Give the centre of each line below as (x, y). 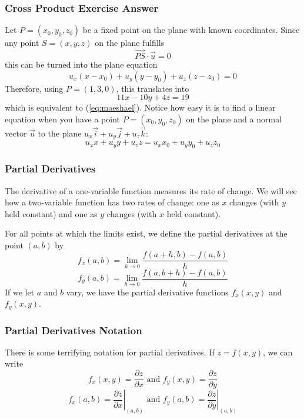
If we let (20, 292)
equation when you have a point (63, 119)
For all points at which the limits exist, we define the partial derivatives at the (146, 233)
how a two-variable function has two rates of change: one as (112, 202)
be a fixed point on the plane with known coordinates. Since (191, 30)
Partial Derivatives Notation (74, 330)
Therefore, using (34, 88)
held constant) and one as (51, 213)
